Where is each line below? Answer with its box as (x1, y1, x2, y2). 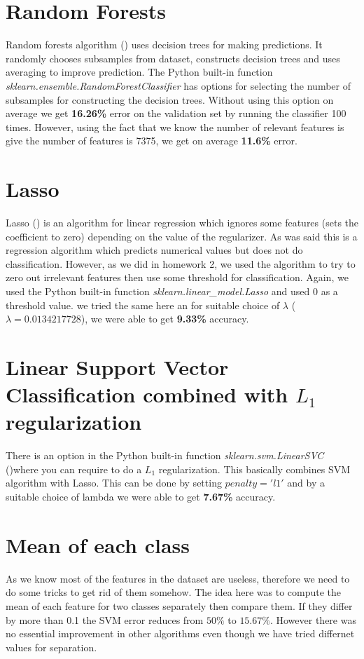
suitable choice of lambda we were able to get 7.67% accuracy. (6, 489, 276, 504)
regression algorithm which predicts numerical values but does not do (6, 243, 303, 257)
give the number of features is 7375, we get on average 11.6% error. (6, 133, 297, 148)
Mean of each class (6, 530, 190, 559)
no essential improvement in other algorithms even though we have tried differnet (6, 626, 355, 641)
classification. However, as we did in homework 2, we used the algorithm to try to (6, 256, 356, 271)
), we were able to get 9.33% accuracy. (80, 311, 249, 326)
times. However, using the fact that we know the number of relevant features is (6, 119, 344, 134)
